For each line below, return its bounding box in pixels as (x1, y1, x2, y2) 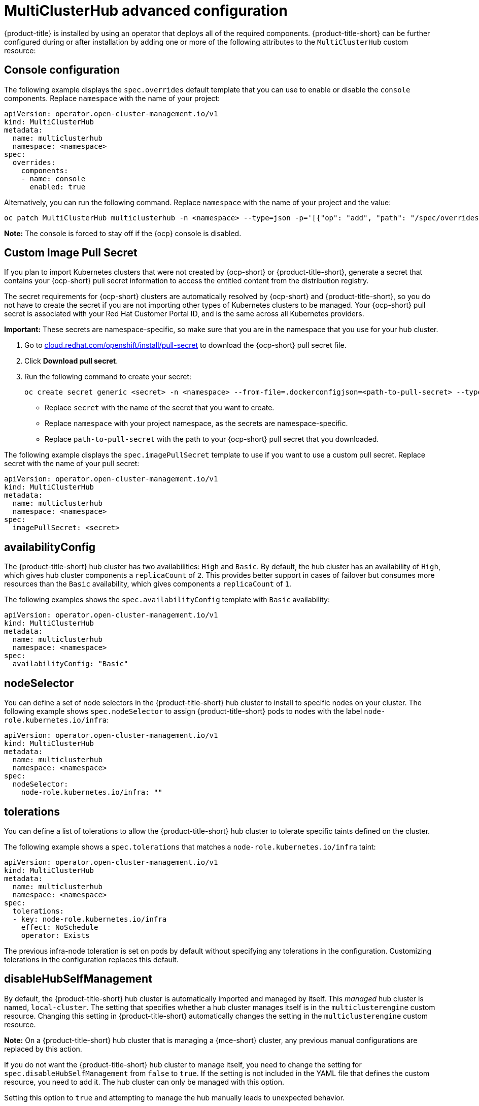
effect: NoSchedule (21, 923, 98, 931)
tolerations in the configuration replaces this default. (4, 955, 179, 964)
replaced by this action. (4, 1044, 82, 1053)
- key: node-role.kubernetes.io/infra (12, 915, 167, 923)
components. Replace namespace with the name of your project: (4, 93, 220, 103)
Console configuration (4, 63, 120, 77)
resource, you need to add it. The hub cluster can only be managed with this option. (4, 1077, 284, 1086)
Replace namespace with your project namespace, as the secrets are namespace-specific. (45, 419, 348, 428)
